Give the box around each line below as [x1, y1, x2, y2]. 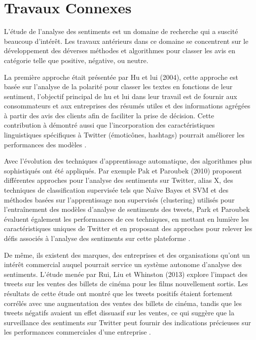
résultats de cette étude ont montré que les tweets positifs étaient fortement [4, 288, 233, 298]
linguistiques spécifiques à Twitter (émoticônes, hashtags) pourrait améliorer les [4, 130, 245, 140]
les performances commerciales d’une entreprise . [4, 327, 151, 337]
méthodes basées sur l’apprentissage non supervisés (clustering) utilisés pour [4, 194, 235, 204]
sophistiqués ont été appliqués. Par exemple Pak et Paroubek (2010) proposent [4, 165, 242, 175]
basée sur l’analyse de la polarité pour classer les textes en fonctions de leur [4, 81, 233, 92]
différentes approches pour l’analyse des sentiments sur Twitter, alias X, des [4, 175, 233, 185]
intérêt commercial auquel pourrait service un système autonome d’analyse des [4, 259, 242, 270]
